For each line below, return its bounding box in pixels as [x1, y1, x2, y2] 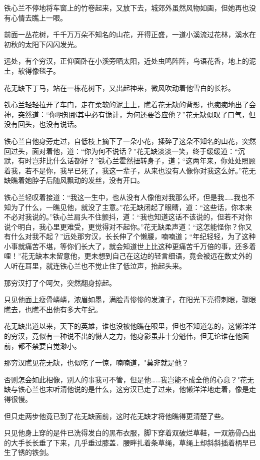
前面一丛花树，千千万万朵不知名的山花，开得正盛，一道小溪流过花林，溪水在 [4, 29, 256, 40]
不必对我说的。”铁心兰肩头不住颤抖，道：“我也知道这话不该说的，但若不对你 [4, 211, 252, 222]
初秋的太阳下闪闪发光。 [4, 39, 81, 49]
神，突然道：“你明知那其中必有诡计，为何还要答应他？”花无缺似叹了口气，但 [4, 109, 256, 119]
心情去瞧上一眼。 [10, 12, 67, 23]
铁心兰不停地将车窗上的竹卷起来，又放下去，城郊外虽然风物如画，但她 [4, 3, 235, 13]
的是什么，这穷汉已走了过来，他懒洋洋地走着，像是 [80, 384, 249, 394]
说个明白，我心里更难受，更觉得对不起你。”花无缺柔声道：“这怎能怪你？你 [4, 221, 245, 232]
